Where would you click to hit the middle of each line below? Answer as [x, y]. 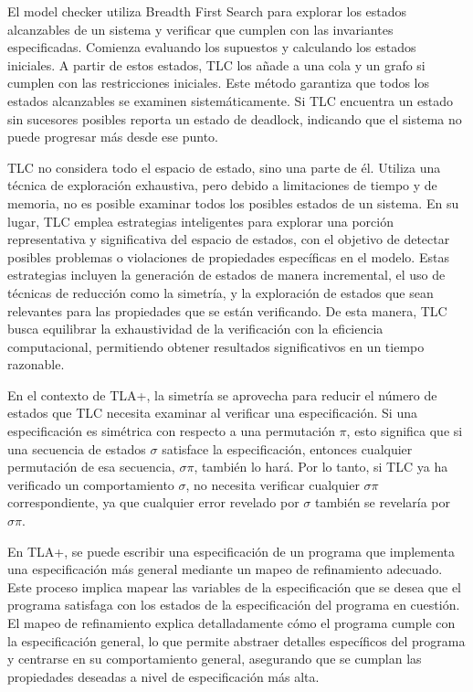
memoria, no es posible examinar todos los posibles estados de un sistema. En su [233, 202]
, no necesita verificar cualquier [273, 484]
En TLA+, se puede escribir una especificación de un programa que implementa [231, 551]
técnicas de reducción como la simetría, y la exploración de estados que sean [221, 292]
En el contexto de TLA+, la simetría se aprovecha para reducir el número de [222, 394]
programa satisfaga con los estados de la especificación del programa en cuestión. [234, 605]
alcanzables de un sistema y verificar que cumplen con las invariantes [200, 29]
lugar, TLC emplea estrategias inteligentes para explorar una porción [200, 221]
